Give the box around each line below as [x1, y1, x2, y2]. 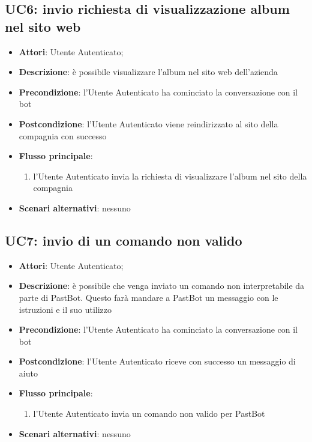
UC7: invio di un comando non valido [5, 231, 242, 249]
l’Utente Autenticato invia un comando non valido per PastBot [33, 407, 265, 420]
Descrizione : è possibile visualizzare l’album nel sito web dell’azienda [19, 65, 278, 78]
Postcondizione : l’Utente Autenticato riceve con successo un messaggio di [19, 355, 296, 368]
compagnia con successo [19, 129, 107, 142]
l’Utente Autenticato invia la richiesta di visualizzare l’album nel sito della [33, 169, 307, 182]
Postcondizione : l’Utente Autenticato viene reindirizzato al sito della [19, 117, 278, 130]
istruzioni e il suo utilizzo [19, 303, 112, 315]
